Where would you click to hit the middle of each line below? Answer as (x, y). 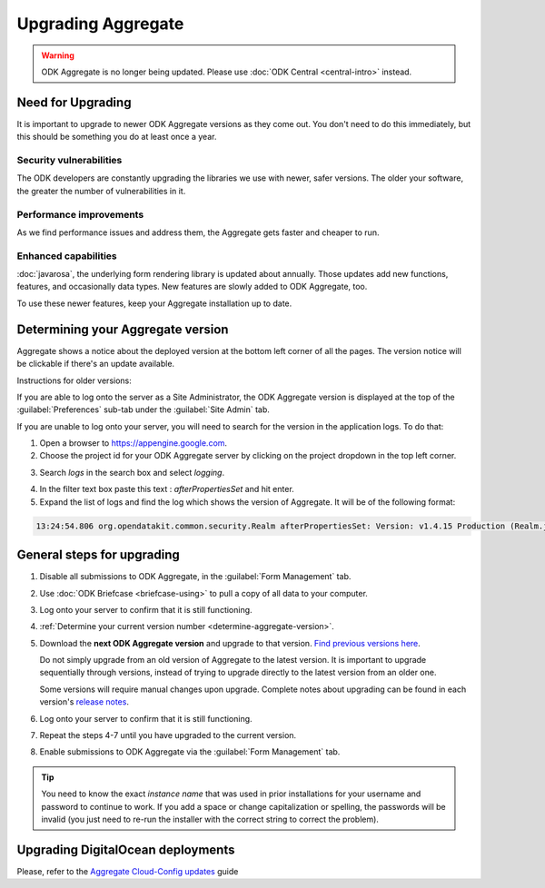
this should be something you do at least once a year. (117, 137)
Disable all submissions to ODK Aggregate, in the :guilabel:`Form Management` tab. (195, 577)
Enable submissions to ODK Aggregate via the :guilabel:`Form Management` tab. (190, 752)
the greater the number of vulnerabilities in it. (101, 191)
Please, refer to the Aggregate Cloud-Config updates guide (128, 871)
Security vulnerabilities (69, 160)
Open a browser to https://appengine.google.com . (133, 443)
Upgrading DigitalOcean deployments (126, 849)
